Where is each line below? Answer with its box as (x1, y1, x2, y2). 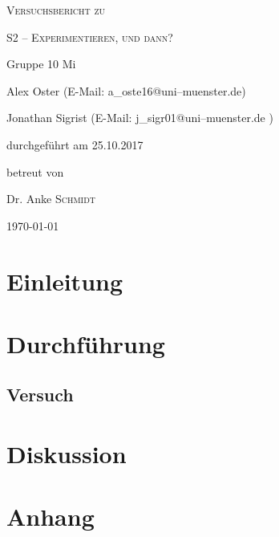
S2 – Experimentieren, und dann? (6, 28, 173, 45)
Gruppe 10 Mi (6, 55, 76, 72)
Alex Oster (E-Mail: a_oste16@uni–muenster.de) (6, 82, 246, 99)
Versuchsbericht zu (6, 2, 106, 18)
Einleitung (6, 264, 123, 297)
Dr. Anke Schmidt (6, 190, 96, 207)
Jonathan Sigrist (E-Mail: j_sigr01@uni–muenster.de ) (6, 109, 273, 126)
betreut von (6, 163, 64, 180)
